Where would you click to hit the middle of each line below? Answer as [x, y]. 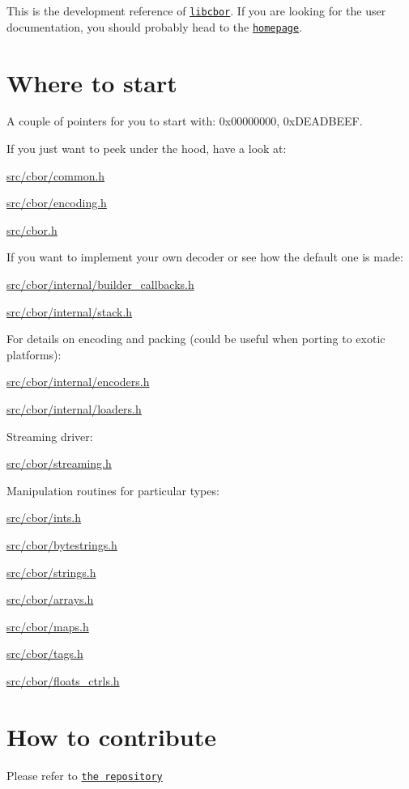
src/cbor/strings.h [51, 572]
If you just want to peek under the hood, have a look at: [147, 148]
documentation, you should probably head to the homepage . [155, 26]
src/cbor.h [32, 229]
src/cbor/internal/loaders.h [74, 408]
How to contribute [111, 736]
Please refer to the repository [85, 775]
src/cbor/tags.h [45, 653]
